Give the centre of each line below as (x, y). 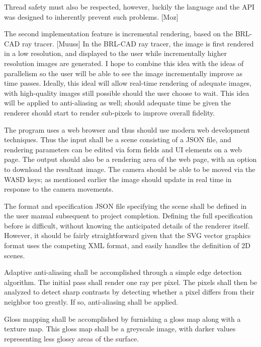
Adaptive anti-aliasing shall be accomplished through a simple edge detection (123, 272)
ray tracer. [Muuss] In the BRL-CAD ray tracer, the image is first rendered (138, 43)
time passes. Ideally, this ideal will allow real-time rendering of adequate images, (128, 83)
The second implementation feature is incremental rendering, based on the (118, 34)
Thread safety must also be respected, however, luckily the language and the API (129, 7)
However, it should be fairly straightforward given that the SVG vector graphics (127, 235)
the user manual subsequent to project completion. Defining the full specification (128, 216)
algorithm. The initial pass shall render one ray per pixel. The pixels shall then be (131, 282)
